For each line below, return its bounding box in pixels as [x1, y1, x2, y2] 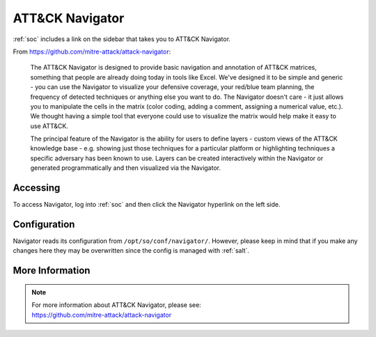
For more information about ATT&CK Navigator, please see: [31, 301, 201, 309]
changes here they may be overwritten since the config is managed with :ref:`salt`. [13, 246, 250, 255]
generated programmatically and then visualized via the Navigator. [30, 164, 221, 172]
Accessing [13, 182, 61, 194]
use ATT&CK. [30, 122, 69, 130]
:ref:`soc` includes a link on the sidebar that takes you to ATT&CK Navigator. [13, 35, 231, 43]
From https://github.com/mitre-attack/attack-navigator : [13, 47, 171, 56]
